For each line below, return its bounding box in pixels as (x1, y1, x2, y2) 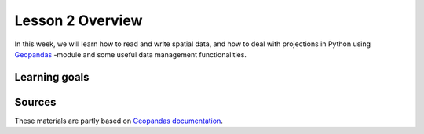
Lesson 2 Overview (14, 12, 143, 29)
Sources (14, 95, 57, 109)
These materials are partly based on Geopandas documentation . (14, 116, 223, 125)
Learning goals (14, 71, 90, 84)
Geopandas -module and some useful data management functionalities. (14, 49, 247, 59)
